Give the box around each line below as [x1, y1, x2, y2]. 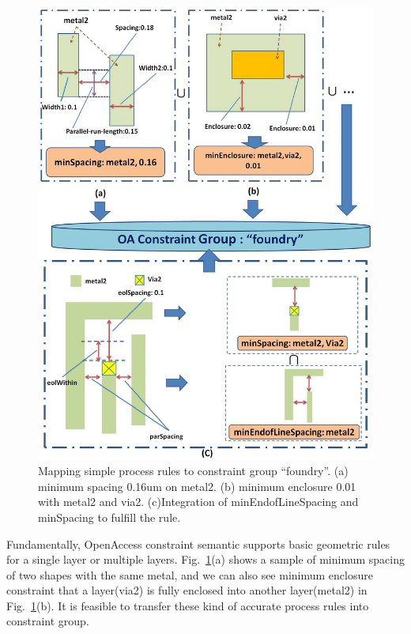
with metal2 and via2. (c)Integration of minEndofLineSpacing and [38, 493, 359, 510]
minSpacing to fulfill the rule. [38, 508, 181, 525]
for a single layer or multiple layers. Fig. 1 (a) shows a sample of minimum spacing [6, 551, 405, 568]
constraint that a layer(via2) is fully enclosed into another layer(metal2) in [6, 582, 368, 598]
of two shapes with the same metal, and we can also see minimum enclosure [6, 566, 373, 583]
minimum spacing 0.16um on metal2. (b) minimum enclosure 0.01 [38, 477, 356, 494]
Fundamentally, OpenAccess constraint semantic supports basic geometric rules [6, 535, 390, 552]
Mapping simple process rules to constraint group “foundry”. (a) [38, 462, 349, 479]
